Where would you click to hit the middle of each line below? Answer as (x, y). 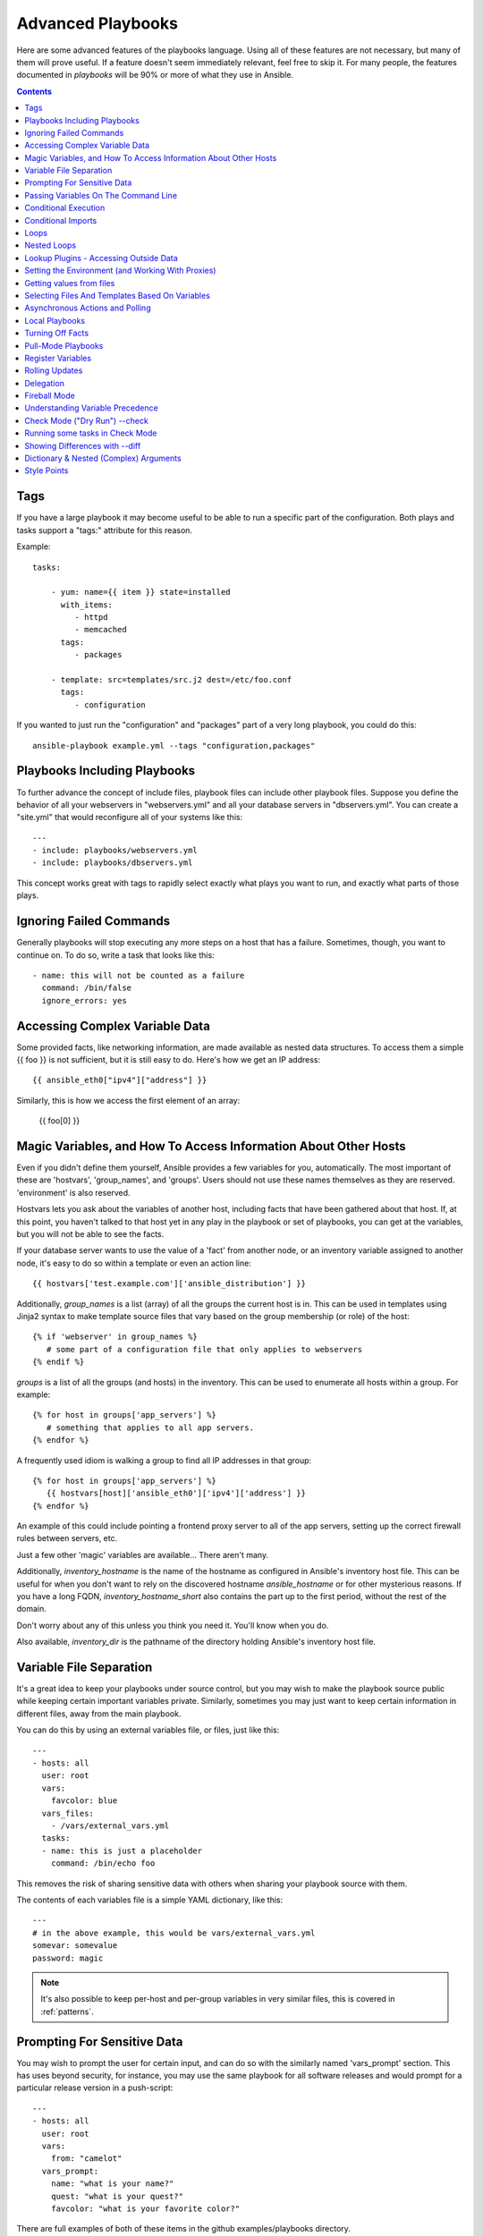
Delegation (44, 383)
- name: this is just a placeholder (122, 1851)
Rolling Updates (54, 370)
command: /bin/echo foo (103, 1863)
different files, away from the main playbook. (99, 1714)
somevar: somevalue (75, 1946)
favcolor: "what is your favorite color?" (145, 2208)
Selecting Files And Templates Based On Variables (117, 295)
